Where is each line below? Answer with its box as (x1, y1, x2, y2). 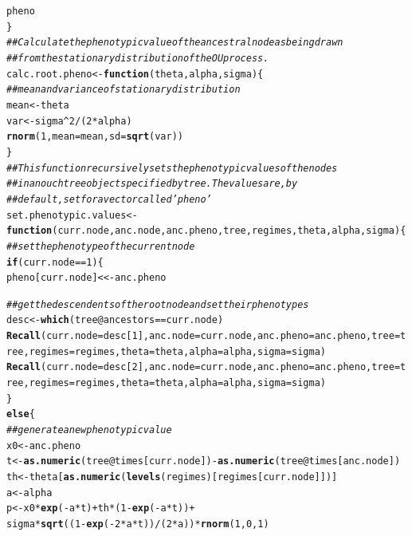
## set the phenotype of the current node (6, 240, 195, 252)
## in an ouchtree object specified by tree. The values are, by (6, 178, 298, 190)
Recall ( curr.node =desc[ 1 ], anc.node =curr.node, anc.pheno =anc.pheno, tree (6, 330, 394, 342)
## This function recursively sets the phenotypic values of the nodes (6, 162, 338, 174)
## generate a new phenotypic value (6, 424, 172, 436)
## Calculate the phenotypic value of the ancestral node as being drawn (6, 37, 343, 49)
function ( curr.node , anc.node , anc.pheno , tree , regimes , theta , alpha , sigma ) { (6, 225, 406, 237)
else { (6, 408, 35, 420)
